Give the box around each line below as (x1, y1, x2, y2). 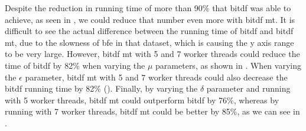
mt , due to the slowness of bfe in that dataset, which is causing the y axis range (5, 36, 294, 48)
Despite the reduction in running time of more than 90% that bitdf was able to (5, 2, 291, 14)
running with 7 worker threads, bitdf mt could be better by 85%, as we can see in (5, 105, 300, 117)
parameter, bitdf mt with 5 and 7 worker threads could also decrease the (25, 70, 288, 83)
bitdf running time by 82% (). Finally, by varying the (5, 82, 198, 95)
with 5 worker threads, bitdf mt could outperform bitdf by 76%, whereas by (5, 93, 279, 106)
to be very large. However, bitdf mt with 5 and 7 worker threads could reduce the (5, 48, 300, 60)
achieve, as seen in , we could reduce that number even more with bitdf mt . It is (5, 13, 295, 25)
